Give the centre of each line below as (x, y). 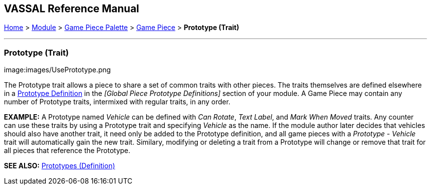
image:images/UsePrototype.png (58, 70)
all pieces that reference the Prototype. (67, 151)
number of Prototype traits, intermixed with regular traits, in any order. (117, 102)
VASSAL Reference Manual (72, 9)
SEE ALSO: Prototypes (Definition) (60, 166)
